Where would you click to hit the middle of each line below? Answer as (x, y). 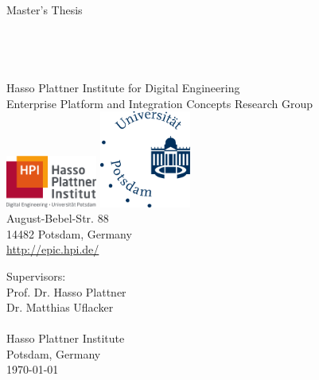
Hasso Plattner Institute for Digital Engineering (123, 87)
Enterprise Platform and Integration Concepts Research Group (159, 103)
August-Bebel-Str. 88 (58, 218)
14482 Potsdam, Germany (69, 233)
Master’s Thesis (45, 10)
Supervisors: (36, 275)
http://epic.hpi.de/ (53, 249)
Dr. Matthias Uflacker (60, 307)
